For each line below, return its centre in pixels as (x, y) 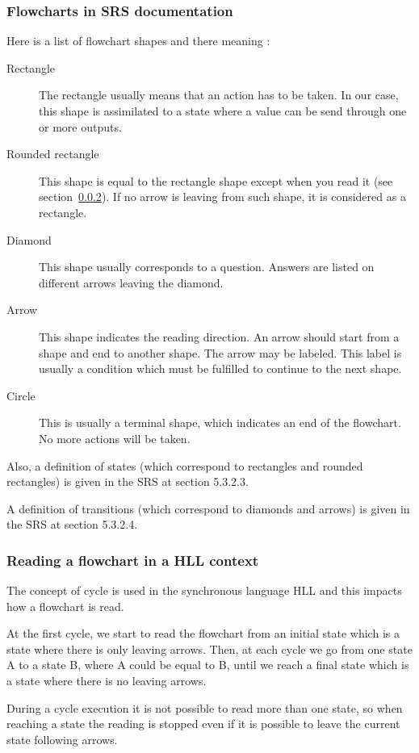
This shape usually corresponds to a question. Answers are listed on (207, 267)
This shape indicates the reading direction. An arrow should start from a (219, 336)
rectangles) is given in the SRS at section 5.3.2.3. (128, 481)
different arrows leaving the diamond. (131, 282)
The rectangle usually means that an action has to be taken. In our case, (219, 95)
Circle (21, 395)
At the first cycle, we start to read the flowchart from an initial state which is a (203, 633)
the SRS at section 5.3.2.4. (72, 524)
